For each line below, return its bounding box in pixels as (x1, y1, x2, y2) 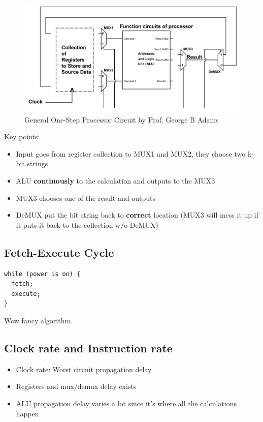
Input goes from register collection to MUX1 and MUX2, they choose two (16, 148, 246, 159)
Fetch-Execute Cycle (4, 244, 114, 260)
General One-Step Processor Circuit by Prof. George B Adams (24, 114, 219, 125)
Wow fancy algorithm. (4, 315, 73, 325)
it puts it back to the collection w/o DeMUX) (16, 219, 159, 230)
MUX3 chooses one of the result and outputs (16, 192, 155, 203)
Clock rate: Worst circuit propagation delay (16, 364, 152, 374)
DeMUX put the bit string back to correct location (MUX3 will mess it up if (16, 209, 258, 220)
